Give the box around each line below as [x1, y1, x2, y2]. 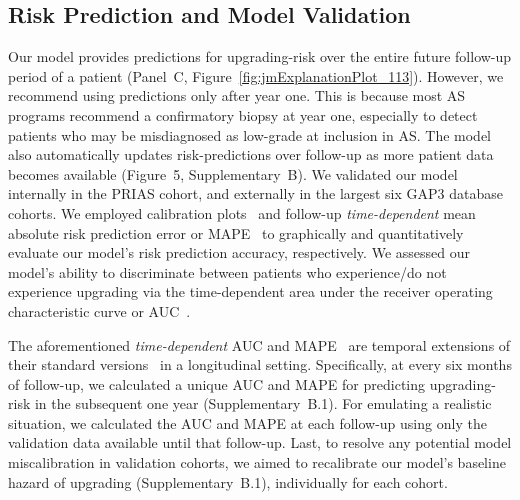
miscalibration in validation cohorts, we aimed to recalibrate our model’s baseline [8, 452, 506, 473]
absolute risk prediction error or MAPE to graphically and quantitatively [8, 222, 464, 243]
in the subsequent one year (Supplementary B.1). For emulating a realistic [34, 393, 492, 414]
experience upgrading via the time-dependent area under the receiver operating [8, 281, 493, 302]
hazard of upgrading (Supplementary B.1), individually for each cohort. [8, 471, 448, 492]
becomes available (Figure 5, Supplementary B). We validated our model [8, 163, 458, 184]
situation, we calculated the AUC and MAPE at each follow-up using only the [8, 412, 487, 433]
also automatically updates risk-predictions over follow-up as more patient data [8, 144, 494, 165]
